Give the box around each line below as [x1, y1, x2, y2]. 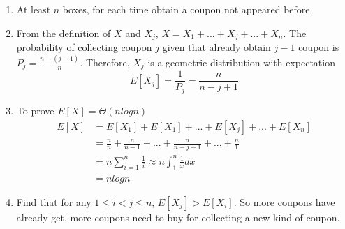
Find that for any [16, 194, 91, 209]
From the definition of [16, 25, 111, 40]
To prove [16, 103, 54, 117]
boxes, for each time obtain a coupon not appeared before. [62, 2, 313, 16]
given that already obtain [162, 40, 271, 54]
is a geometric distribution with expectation [147, 54, 335, 69]
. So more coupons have [233, 194, 335, 209]
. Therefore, [80, 54, 130, 69]
